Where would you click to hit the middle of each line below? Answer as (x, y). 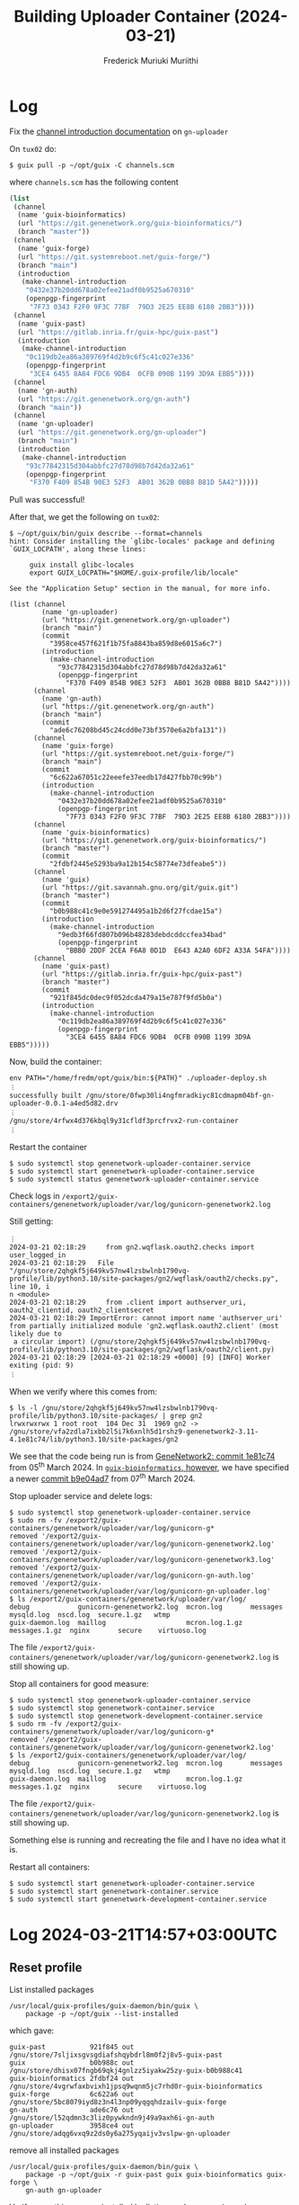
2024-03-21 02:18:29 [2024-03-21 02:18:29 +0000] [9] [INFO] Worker (140, 1358)
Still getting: (31, 1221)
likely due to (36, 1334)
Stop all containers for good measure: (79, 1683)
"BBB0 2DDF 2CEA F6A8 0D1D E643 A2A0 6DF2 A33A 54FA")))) (179, 951)
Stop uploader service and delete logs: (81, 1495)
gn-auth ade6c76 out (72, 2110)
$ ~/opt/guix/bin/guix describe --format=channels (106, 534)
